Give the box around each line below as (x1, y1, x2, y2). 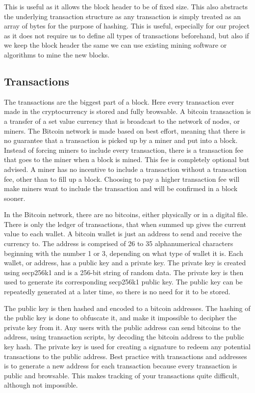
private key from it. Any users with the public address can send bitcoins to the (4, 322, 241, 332)
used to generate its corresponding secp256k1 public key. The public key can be (4, 277, 243, 287)
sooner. (4, 193, 25, 203)
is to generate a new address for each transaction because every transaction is (4, 361, 237, 371)
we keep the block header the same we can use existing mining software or (4, 40, 227, 50)
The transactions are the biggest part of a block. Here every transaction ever (4, 96, 234, 107)
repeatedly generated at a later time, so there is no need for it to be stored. (4, 286, 230, 297)
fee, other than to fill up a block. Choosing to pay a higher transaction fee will (4, 173, 240, 184)
